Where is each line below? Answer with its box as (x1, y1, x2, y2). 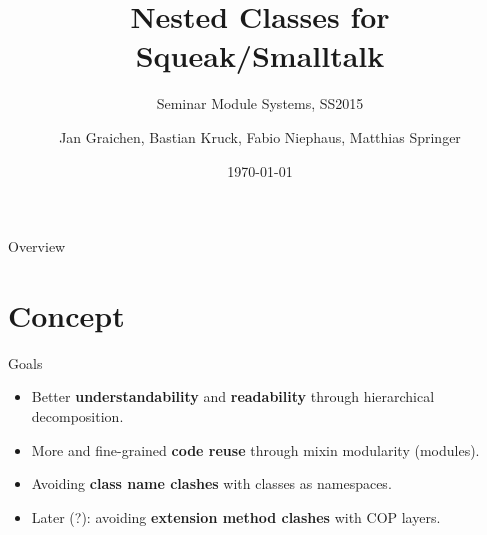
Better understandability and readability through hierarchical (31, 386, 435, 407)
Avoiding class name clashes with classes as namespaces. (31, 473, 392, 494)
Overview (8, 236, 66, 257)
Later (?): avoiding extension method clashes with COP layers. (31, 506, 441, 527)
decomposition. (31, 406, 124, 426)
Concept (8, 294, 125, 335)
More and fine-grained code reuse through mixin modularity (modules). (31, 439, 480, 460)
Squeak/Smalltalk (135, 35, 385, 76)
